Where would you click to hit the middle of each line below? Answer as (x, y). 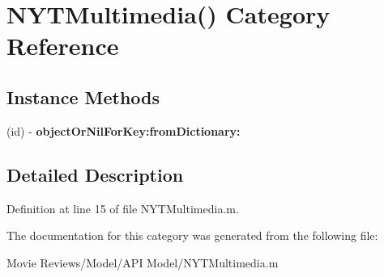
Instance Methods (83, 97)
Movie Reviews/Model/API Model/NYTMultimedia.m (143, 262)
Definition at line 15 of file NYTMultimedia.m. (123, 208)
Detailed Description (95, 174)
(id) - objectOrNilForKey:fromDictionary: (124, 130)
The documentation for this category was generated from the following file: (192, 235)
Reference (63, 46)
